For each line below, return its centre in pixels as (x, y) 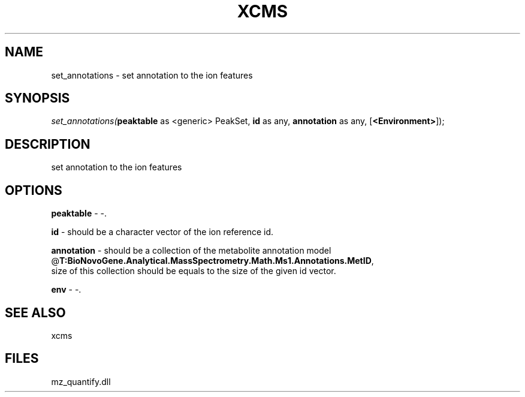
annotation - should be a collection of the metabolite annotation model (191, 251)
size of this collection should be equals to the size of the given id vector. (194, 271)
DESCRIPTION (48, 144)
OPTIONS (34, 190)
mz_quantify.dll (81, 381)
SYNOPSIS (37, 98)
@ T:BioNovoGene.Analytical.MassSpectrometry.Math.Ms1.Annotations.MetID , (212, 261)
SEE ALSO (35, 312)
